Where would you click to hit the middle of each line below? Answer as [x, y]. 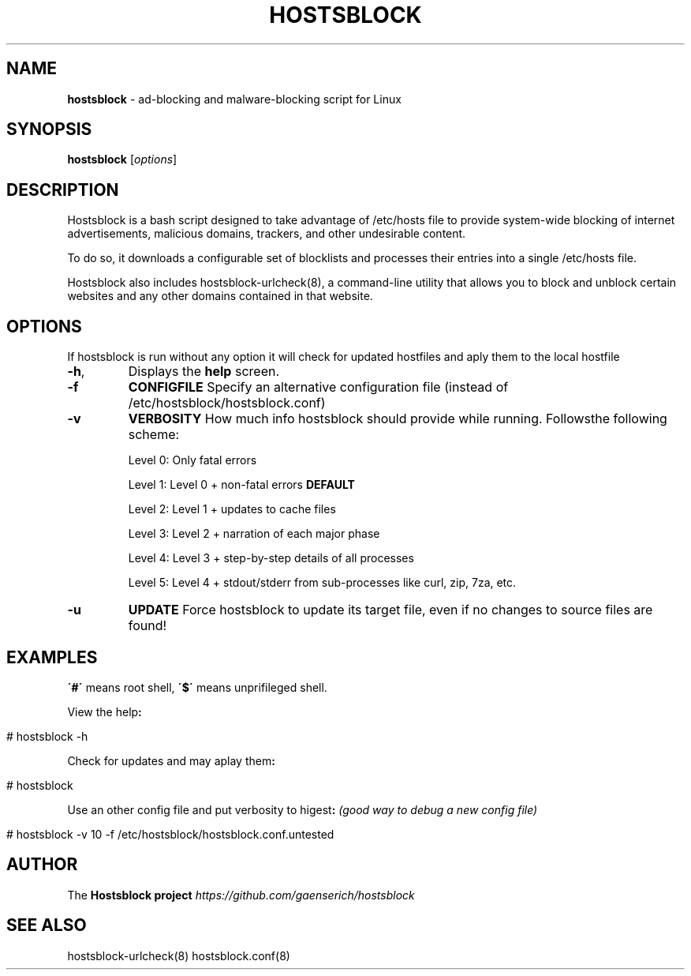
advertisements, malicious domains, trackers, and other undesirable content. [267, 234]
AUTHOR [42, 865]
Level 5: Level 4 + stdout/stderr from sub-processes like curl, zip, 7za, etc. [322, 583]
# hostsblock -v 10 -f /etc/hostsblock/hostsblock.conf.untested [170, 834]
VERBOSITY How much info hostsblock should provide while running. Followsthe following [398, 419]
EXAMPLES [52, 657]
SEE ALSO [47, 925]
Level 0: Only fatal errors [192, 460]
